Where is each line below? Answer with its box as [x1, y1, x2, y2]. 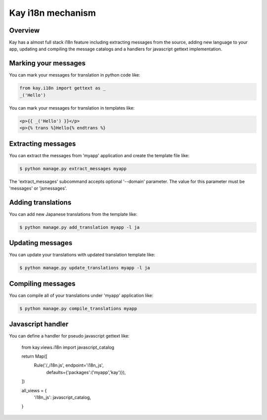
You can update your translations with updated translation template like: [9, 252, 155, 258]
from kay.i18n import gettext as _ [19, 85, 106, 91]
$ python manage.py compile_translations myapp [19, 305, 137, 311]
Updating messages [9, 239, 73, 247]
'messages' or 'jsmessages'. [9, 185, 67, 191]
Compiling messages [9, 279, 76, 288]
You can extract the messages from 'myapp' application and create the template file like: [9, 152, 190, 158]
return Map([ [21, 353, 48, 359]
